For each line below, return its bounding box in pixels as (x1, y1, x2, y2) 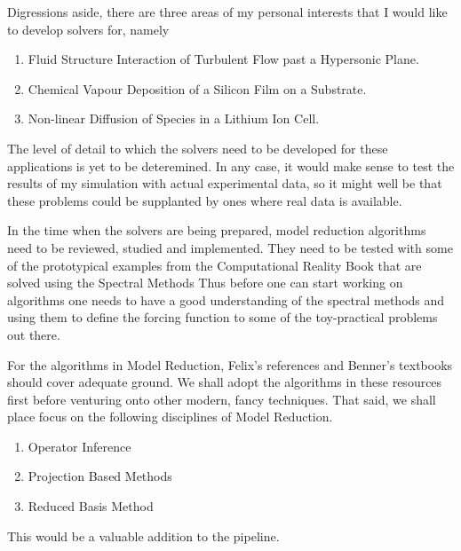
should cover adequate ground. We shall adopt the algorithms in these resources (7, 373, 442, 391)
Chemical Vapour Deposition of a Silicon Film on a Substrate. (28, 79, 367, 98)
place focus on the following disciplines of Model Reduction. (7, 407, 333, 426)
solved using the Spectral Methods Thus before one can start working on (7, 273, 403, 292)
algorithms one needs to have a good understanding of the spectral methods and (7, 290, 445, 309)
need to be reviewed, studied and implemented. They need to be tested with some (7, 238, 453, 256)
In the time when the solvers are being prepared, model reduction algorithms (7, 221, 426, 240)
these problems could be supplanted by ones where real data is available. (7, 191, 402, 209)
